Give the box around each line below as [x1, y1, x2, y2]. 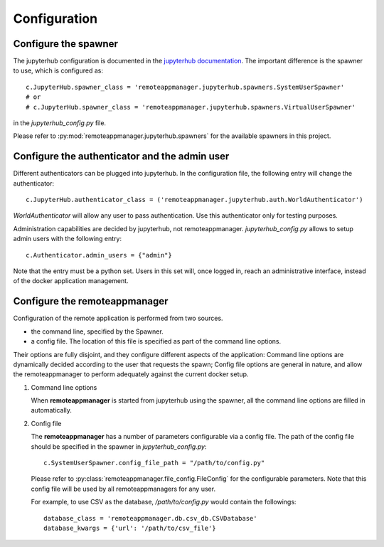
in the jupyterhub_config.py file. [13, 119, 107, 127]
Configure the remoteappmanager [13, 295, 169, 307]
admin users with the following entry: [13, 235, 122, 243]
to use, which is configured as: [13, 66, 103, 75]
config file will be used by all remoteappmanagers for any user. [31, 484, 216, 493]
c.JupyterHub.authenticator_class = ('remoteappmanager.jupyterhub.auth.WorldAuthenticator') [26, 196, 363, 204]
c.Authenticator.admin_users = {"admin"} [26, 251, 172, 259]
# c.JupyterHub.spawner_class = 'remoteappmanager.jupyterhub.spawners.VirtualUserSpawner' [26, 103, 356, 111]
